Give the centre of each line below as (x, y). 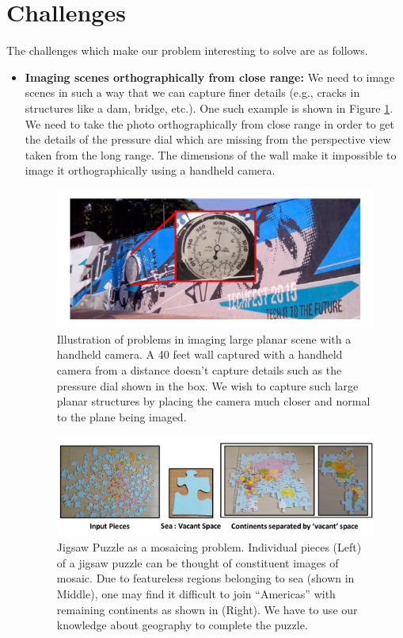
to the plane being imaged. (122, 416)
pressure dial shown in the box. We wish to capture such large (207, 385)
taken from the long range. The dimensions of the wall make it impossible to (211, 154)
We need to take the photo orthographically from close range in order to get (209, 123)
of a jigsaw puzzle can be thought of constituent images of (198, 562)
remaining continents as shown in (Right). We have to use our (207, 609)
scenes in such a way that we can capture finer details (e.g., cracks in (192, 92)
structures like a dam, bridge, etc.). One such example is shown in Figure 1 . (209, 108)
